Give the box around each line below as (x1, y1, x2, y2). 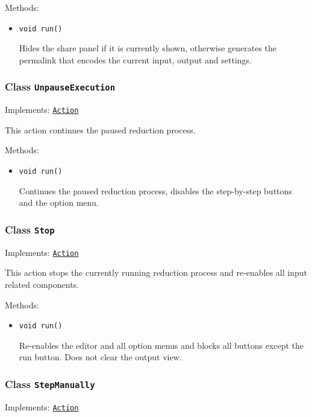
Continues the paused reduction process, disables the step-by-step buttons (19, 184, 292, 197)
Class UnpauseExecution (5, 79, 116, 94)
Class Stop (5, 221, 55, 237)
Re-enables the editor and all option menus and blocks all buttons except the (19, 339, 304, 351)
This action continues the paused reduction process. (5, 123, 196, 136)
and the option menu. (19, 196, 99, 209)
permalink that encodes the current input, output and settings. (19, 53, 252, 66)
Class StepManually (5, 376, 95, 391)
